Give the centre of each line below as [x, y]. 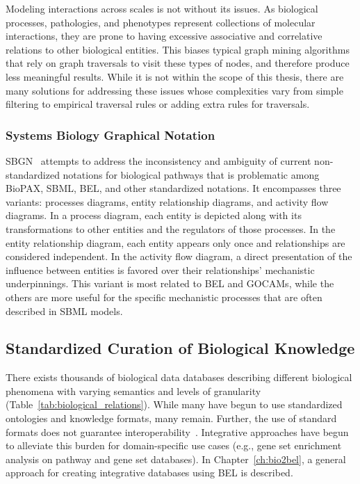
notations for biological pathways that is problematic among [191, 174]
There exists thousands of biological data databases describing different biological [179, 377]
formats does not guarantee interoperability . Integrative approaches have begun [177, 431]
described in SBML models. [64, 310]
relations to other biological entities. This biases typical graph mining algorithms [178, 49]
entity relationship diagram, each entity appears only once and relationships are [175, 242]
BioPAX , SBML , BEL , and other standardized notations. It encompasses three [173, 188]
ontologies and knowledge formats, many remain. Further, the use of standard [171, 418]
